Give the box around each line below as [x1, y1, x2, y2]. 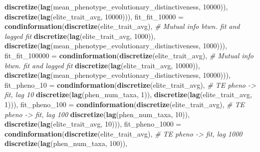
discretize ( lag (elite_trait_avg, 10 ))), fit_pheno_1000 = [4, 119, 182, 129]
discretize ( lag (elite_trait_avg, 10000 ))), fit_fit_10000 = [4, 11, 184, 21]
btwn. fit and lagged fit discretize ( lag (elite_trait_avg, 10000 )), [4, 60, 200, 70]
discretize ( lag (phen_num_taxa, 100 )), [4, 138, 128, 149]
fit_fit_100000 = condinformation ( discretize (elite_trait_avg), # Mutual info [4, 50, 254, 60]
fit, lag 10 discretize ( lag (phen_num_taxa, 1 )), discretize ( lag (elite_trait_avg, [4, 89, 252, 100]
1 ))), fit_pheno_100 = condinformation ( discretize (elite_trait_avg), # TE [4, 99, 245, 109]
